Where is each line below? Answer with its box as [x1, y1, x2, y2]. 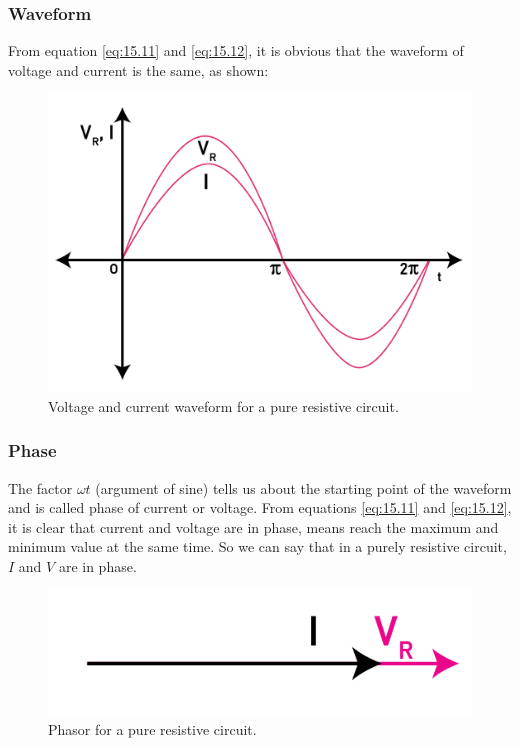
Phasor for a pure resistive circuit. [48, 718, 257, 739]
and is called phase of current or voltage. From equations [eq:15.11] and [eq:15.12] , [8, 497, 512, 518]
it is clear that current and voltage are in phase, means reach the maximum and [8, 516, 499, 537]
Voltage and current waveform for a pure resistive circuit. [48, 395, 399, 416]
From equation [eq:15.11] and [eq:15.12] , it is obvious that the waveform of [8, 40, 464, 61]
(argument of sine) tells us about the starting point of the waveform [95, 477, 512, 498]
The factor [8, 477, 73, 498]
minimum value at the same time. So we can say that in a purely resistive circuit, [8, 536, 507, 557]
